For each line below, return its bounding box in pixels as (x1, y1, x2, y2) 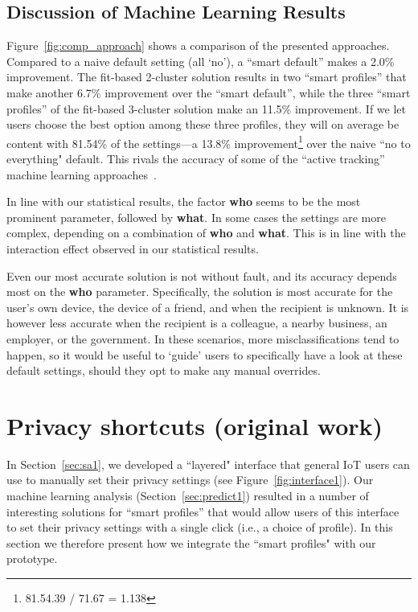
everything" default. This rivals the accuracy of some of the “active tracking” (6, 150, 385, 167)
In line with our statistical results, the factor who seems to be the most (6, 193, 361, 210)
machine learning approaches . (6, 166, 157, 183)
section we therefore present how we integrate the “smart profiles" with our (6, 534, 376, 551)
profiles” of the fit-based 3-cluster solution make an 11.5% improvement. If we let (6, 100, 406, 117)
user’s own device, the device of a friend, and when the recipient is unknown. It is (6, 298, 409, 315)
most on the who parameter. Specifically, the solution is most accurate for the (6, 283, 393, 300)
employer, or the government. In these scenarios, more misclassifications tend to (6, 330, 400, 347)
